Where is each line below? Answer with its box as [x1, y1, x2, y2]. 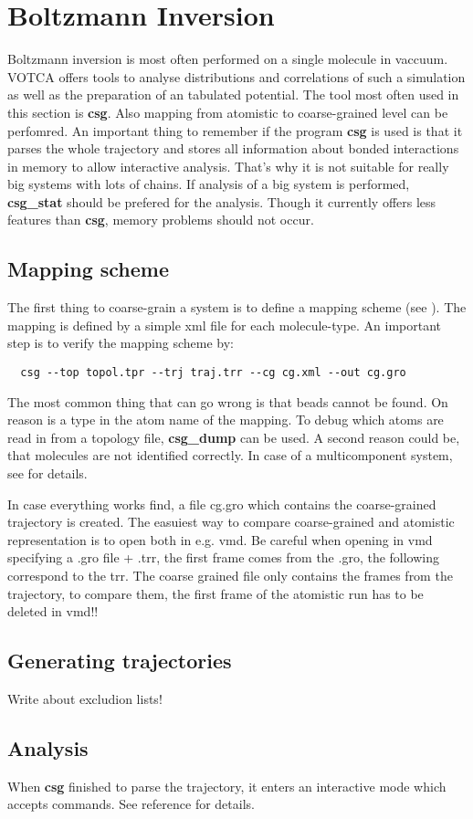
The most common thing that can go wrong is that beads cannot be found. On [7, 392, 448, 411]
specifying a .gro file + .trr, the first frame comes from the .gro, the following [7, 548, 440, 567]
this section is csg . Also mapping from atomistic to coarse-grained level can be [7, 102, 448, 121]
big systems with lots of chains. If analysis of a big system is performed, [7, 174, 410, 194]
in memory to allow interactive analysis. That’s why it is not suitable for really [7, 156, 449, 175]
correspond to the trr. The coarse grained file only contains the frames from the [7, 566, 453, 585]
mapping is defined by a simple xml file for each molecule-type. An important [7, 315, 442, 334]
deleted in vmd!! [7, 602, 99, 621]
